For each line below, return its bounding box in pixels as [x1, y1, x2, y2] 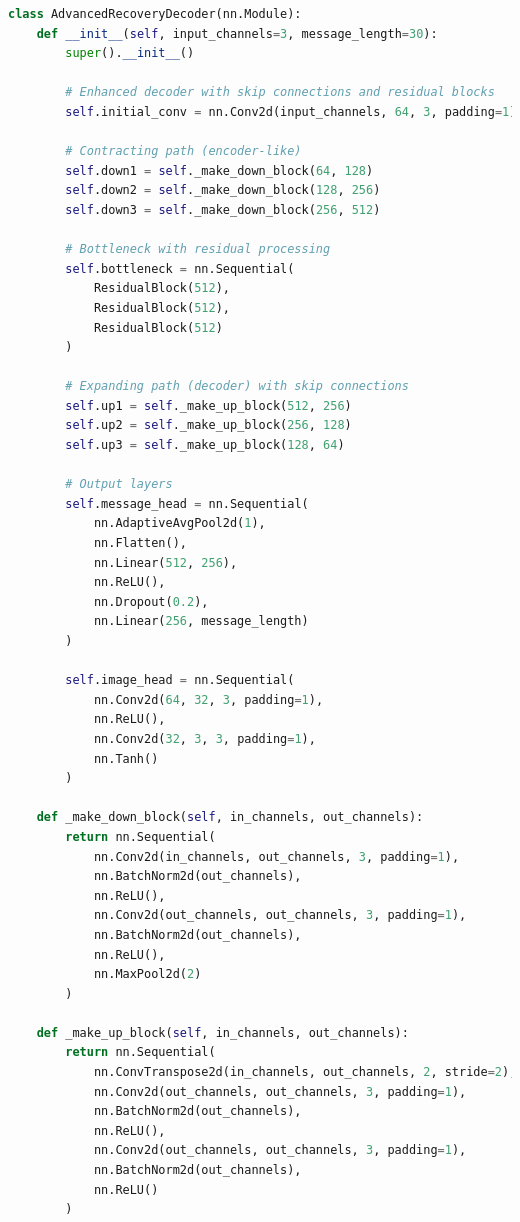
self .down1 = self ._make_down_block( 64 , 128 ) [65, 163, 374, 178]
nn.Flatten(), [93, 536, 187, 551]
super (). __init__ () [65, 46, 195, 61]
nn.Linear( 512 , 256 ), [93, 555, 238, 570]
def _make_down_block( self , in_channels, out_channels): [36, 810, 424, 825]
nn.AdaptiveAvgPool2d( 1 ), [93, 516, 266, 531]
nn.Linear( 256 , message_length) [93, 614, 309, 629]
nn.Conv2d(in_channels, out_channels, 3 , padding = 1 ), [93, 849, 460, 864]
